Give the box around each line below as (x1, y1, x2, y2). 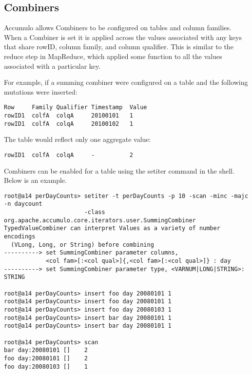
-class (84, 209, 105, 216)
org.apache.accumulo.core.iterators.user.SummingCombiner (4, 217, 196, 224)
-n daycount (4, 200, 42, 208)
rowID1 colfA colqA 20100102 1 (4, 120, 133, 127)
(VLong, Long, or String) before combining (11, 241, 154, 248)
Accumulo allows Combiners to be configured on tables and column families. (4, 22, 232, 33)
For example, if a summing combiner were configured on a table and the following (4, 77, 248, 87)
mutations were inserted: (4, 86, 78, 97)
